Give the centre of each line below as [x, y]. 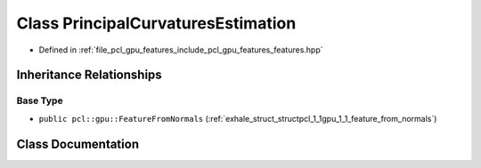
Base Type [40, 100]
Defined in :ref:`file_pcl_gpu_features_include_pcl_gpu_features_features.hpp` [181, 50]
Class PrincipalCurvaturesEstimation [156, 23]
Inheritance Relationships [89, 75]
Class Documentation [78, 144]
